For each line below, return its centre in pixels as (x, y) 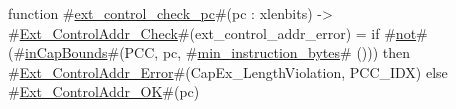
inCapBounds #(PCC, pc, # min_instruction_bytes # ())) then (218, 52)
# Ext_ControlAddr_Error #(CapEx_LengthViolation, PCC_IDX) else (228, 71)
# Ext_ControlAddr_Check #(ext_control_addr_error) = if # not (212, 32)
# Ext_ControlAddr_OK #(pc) (104, 91)
